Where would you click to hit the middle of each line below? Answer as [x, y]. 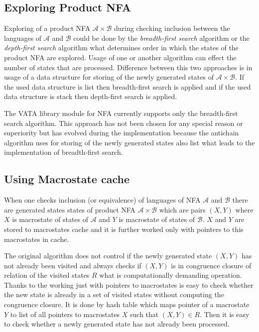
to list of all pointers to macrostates [65, 314]
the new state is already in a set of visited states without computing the [114, 294]
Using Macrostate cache [67, 179]
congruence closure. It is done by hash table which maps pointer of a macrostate [127, 304]
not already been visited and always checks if [73, 265]
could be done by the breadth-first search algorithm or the [161, 38]
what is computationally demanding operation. [171, 275]
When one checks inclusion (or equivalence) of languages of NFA [102, 200]
